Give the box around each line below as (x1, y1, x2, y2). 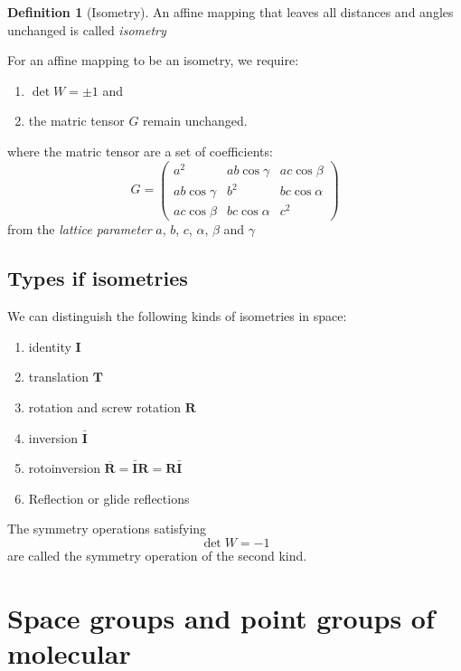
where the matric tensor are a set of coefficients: (7, 141, 273, 160)
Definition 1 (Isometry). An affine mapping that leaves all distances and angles (7, 3, 454, 21)
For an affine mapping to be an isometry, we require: (7, 51, 299, 70)
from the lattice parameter (7, 220, 152, 239)
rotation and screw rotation (28, 397, 182, 416)
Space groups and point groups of (7, 599, 435, 636)
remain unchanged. (143, 111, 248, 130)
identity (28, 336, 71, 355)
